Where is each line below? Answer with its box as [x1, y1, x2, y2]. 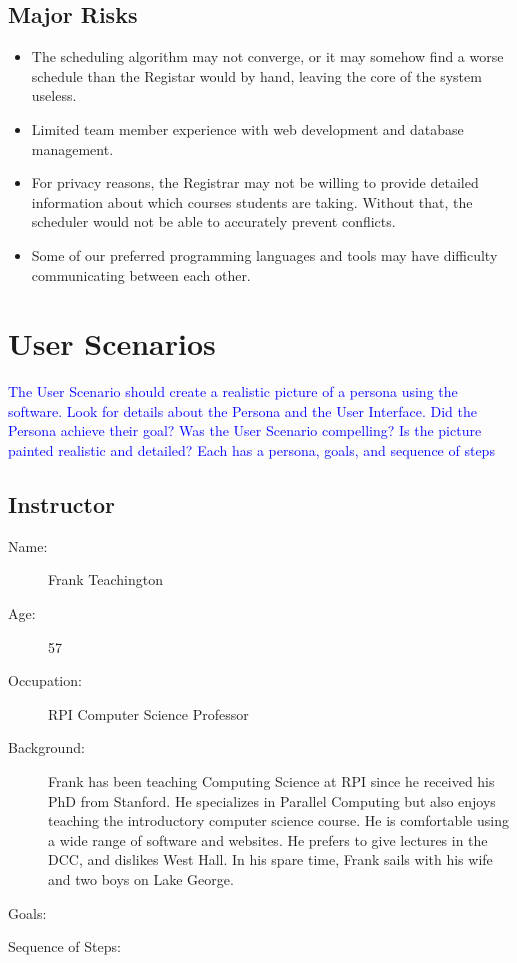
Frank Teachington [48, 569, 163, 590]
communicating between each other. [31, 264, 251, 285]
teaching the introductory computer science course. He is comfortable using [48, 810, 509, 831]
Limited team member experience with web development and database [31, 118, 464, 139]
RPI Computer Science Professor [48, 703, 249, 724]
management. [31, 138, 114, 159]
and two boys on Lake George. [48, 868, 234, 889]
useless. [31, 85, 77, 106]
